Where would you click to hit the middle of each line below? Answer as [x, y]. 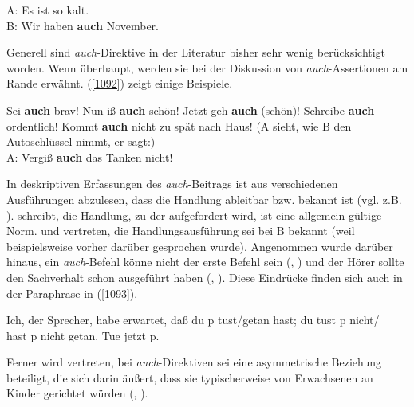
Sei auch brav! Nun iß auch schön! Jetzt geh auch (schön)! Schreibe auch [191, 110]
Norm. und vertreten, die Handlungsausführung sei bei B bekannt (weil [181, 231]
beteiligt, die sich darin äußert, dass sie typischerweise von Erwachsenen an [190, 377]
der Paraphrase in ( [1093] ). [72, 293]
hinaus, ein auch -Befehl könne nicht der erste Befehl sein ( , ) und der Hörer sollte [205, 262]
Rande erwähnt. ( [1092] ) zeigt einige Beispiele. [120, 83]
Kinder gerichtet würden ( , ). [77, 393]
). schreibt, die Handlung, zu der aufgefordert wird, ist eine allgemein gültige [194, 215]
